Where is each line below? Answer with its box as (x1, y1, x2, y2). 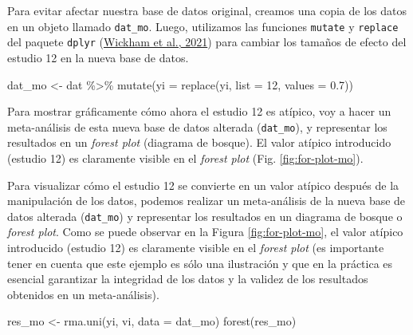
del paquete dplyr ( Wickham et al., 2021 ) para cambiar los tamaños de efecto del (7, 33, 407, 50)
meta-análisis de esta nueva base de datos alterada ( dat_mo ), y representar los (7, 118, 387, 135)
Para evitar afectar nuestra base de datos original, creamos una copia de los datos (7, 2, 407, 18)
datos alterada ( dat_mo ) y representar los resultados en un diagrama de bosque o (7, 207, 403, 224)
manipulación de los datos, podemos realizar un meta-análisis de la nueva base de (7, 192, 406, 209)
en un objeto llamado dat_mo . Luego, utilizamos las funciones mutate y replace (7, 18, 399, 34)
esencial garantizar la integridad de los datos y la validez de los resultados (7, 270, 368, 287)
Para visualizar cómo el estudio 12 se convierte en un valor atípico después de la (7, 176, 399, 193)
